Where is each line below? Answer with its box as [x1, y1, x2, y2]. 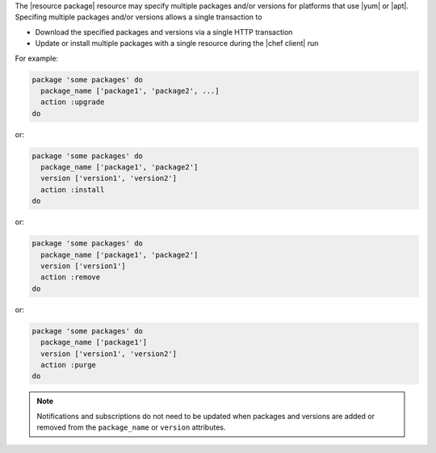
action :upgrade [40, 98, 105, 107]
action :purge [40, 360, 97, 369]
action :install [40, 185, 105, 194]
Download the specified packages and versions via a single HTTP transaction [35, 27, 293, 36]
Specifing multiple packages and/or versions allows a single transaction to [15, 12, 262, 22]
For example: [15, 53, 59, 63]
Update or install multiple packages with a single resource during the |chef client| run [35, 39, 319, 48]
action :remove [40, 273, 101, 282]
